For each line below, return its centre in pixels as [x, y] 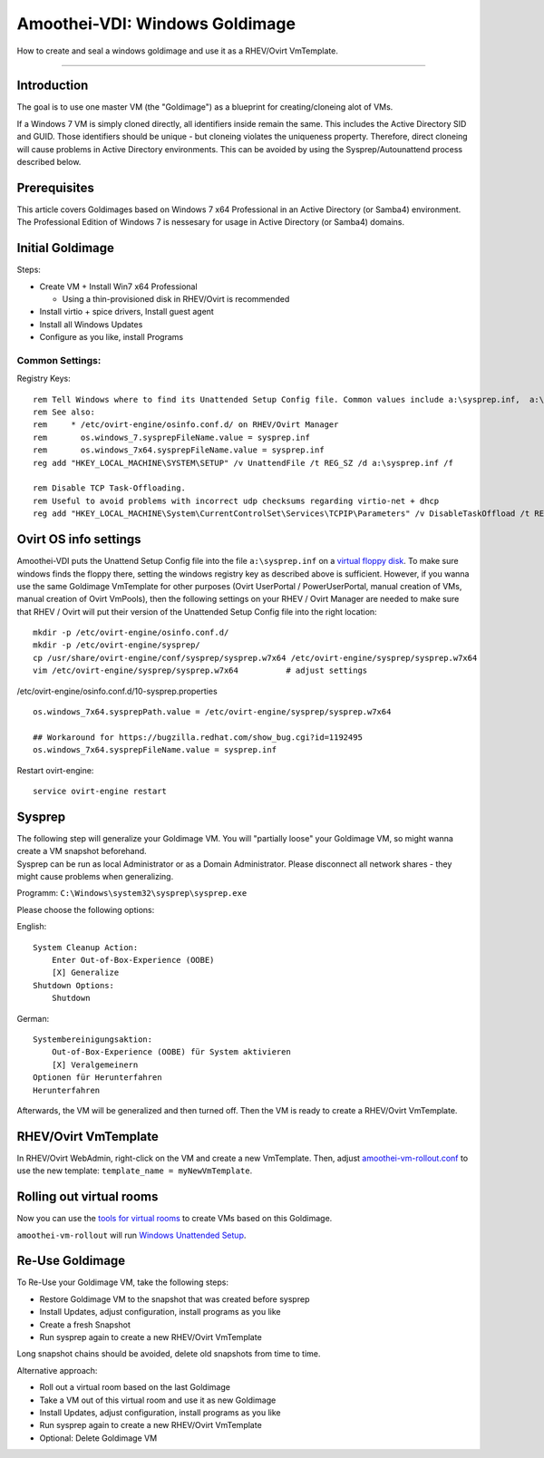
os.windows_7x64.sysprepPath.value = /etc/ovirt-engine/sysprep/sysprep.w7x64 [212, 712]
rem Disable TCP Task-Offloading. [109, 488]
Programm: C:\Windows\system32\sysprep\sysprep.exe [132, 893]
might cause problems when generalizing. [95, 877]
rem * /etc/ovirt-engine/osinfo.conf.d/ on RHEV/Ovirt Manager [186, 425]
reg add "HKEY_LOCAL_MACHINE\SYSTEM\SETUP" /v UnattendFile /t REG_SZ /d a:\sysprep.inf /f [243, 463]
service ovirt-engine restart [100, 791]
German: [33, 1018]
